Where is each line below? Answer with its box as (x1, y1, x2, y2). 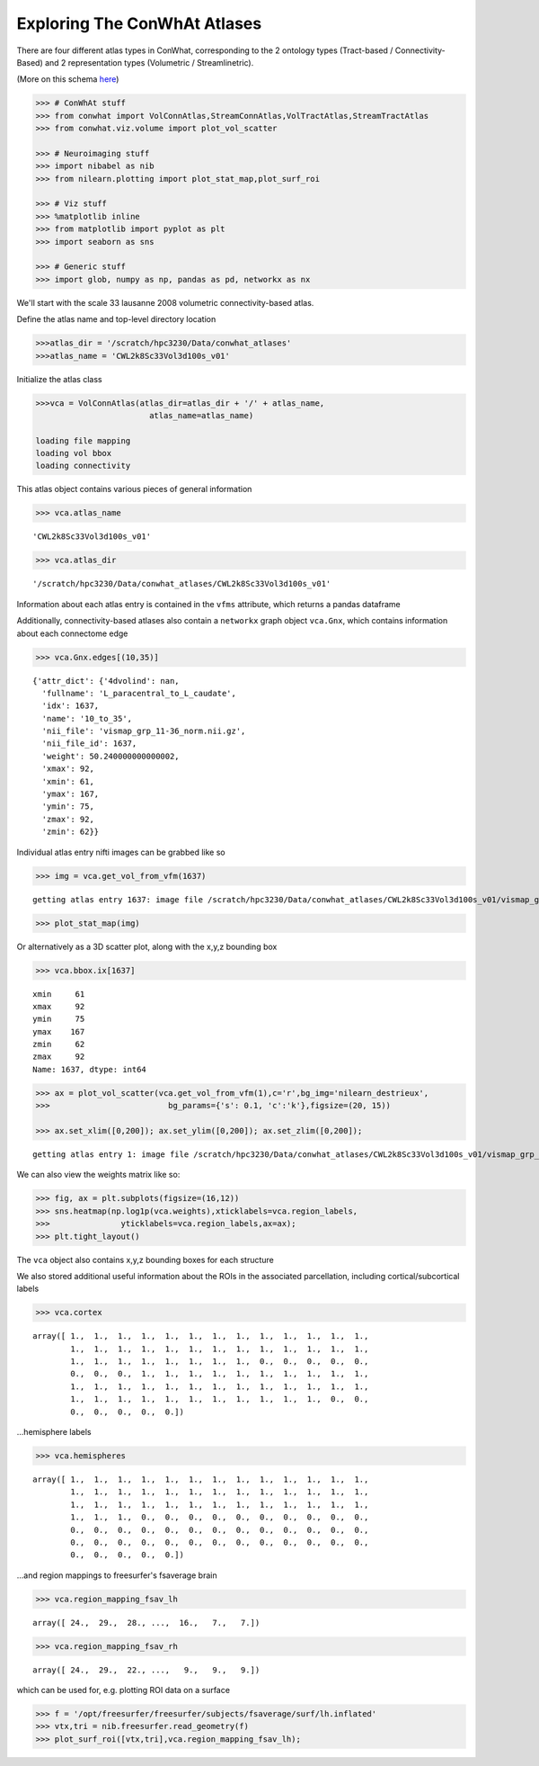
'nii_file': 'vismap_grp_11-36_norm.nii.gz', (41, 726, 246, 737)
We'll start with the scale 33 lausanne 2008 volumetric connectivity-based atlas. (16, 297, 314, 308)
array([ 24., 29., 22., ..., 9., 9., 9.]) (32, 1664, 261, 1675)
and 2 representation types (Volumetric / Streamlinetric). (45, 57, 254, 67)
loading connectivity (35, 461, 131, 471)
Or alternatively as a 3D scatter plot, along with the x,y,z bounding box (16, 941, 278, 952)
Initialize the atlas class (16, 373, 102, 384)
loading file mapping (35, 435, 131, 445)
